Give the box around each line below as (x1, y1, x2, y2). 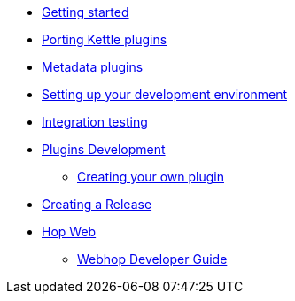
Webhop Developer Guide (77, 251, 228, 266)
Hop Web (42, 224, 97, 239)
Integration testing (42, 114, 148, 129)
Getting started (42, 4, 129, 19)
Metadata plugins (42, 59, 144, 74)
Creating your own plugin (77, 169, 224, 184)
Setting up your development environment (42, 87, 288, 102)
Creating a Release (42, 197, 152, 212)
